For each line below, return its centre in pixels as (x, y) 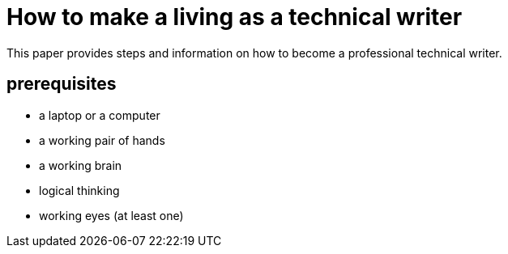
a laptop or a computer (100, 115)
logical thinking (79, 190)
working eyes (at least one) (111, 215)
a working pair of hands (102, 140)
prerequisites (62, 84)
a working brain (81, 165)
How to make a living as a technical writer (235, 17)
